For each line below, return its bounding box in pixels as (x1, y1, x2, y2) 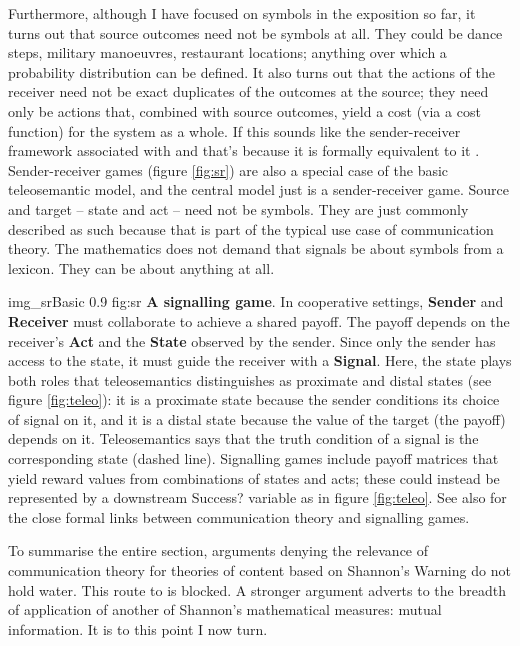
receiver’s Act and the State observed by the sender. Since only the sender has (8, 330, 496, 351)
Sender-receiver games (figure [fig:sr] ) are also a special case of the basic (8, 159, 449, 180)
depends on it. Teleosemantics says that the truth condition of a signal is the (8, 428, 479, 449)
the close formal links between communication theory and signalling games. (8, 506, 470, 527)
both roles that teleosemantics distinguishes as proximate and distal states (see (8, 369, 492, 390)
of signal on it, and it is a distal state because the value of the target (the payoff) (8, 408, 506, 429)
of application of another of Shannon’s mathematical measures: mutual (8, 599, 442, 620)
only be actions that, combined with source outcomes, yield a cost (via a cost (8, 100, 481, 121)
